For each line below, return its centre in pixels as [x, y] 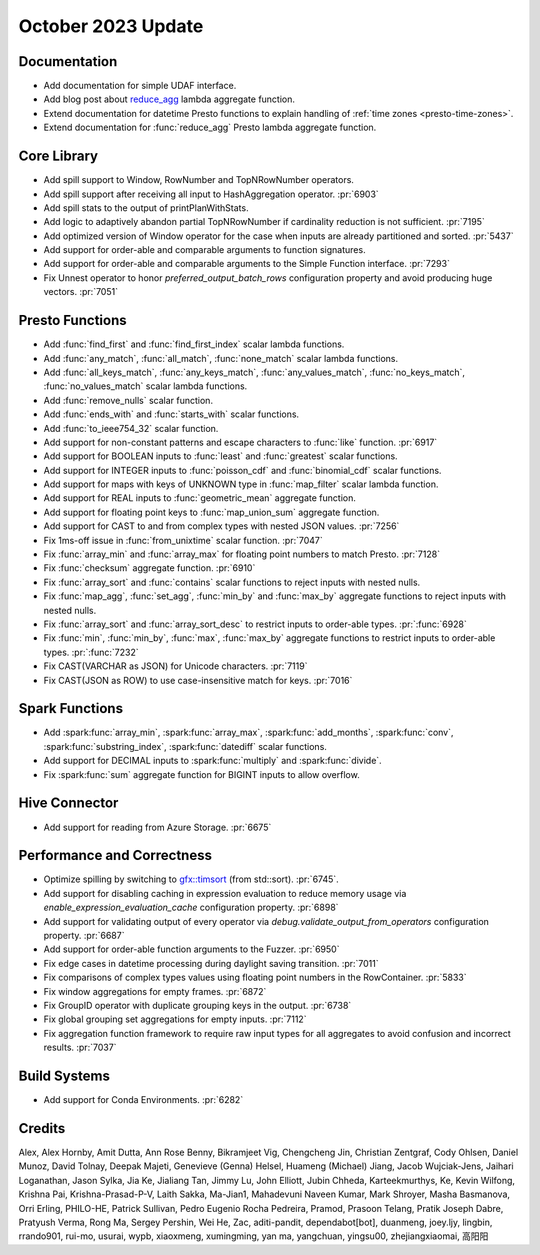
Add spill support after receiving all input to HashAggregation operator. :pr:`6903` [211, 194]
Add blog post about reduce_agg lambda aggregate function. [169, 99]
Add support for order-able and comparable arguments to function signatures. [204, 250]
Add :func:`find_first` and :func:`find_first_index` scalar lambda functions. [194, 344]
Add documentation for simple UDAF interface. [140, 86]
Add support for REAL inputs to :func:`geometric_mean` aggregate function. [200, 498]
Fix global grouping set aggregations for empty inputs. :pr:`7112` [175, 1019]
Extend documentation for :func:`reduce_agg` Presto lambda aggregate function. [210, 127]
